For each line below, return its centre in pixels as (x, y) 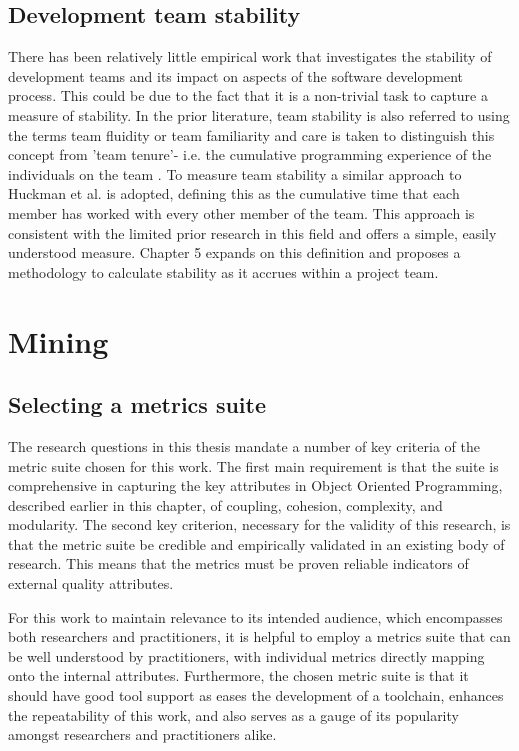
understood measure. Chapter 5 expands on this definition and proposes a (234, 252)
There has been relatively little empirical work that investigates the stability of (250, 56)
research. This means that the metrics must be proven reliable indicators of (238, 563)
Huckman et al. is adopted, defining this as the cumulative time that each (234, 193)
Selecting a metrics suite (137, 404)
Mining (58, 340)
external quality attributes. (91, 583)
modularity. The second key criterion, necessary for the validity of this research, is (259, 524)
